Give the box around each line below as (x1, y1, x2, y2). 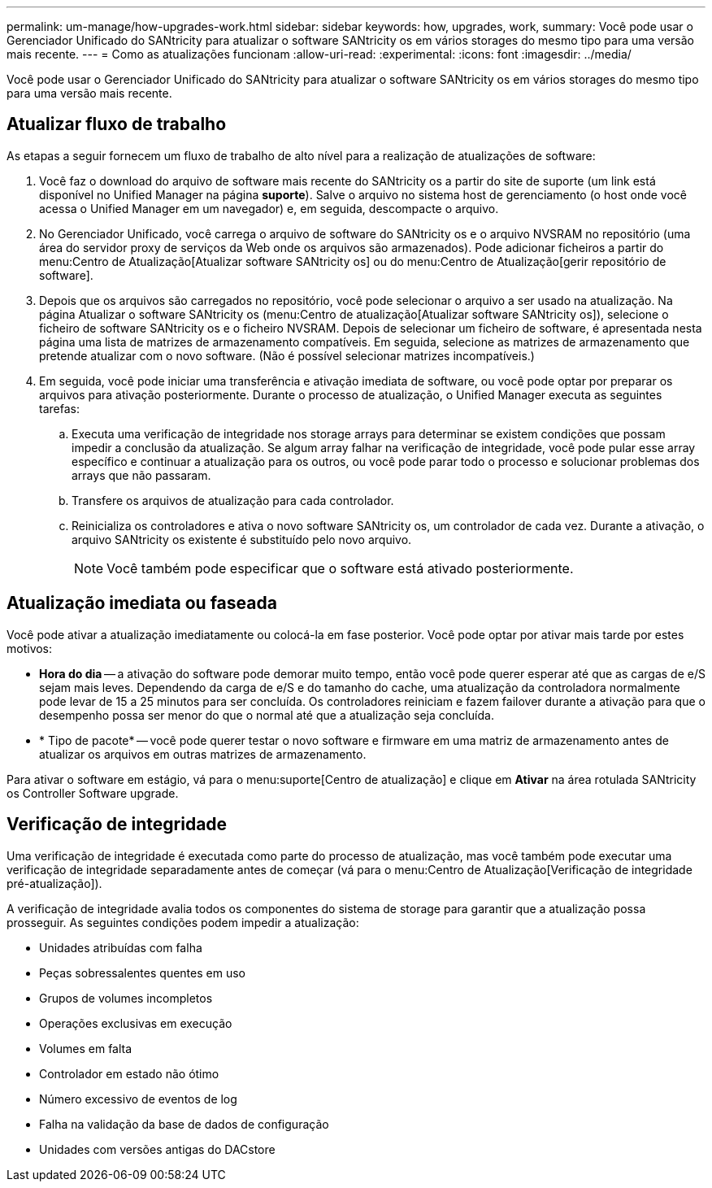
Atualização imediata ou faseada (7, 593, 277, 614)
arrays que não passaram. (72, 468, 211, 482)
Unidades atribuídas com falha (39, 940, 202, 955)
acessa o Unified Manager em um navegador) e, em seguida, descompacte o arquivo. (39, 201, 499, 215)
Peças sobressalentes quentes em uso (39, 965, 245, 980)
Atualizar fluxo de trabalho (7, 114, 227, 135)
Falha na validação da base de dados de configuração (39, 1116, 329, 1131)
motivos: (7, 641, 53, 655)
